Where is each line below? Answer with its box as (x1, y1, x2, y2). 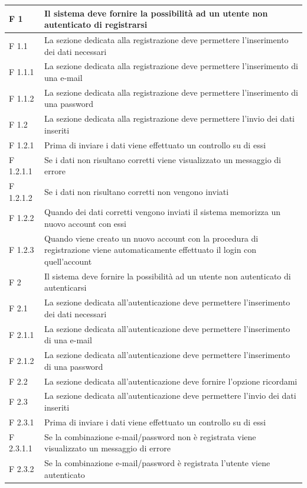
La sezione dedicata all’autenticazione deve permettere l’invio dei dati (44, 389, 296, 402)
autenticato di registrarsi (44, 18, 148, 31)
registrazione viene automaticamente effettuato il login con (44, 243, 257, 256)
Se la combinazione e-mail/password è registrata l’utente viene (44, 457, 270, 469)
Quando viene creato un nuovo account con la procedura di (44, 232, 259, 244)
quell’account (44, 255, 92, 268)
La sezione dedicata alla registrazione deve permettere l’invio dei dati (44, 112, 295, 125)
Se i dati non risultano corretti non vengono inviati (44, 185, 229, 197)
